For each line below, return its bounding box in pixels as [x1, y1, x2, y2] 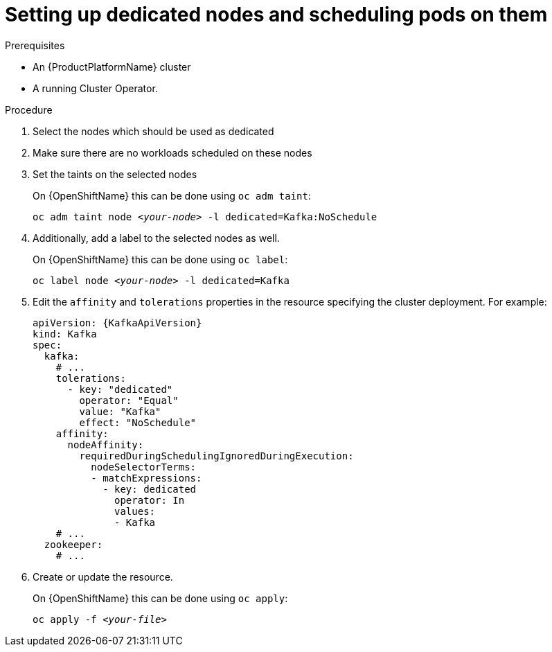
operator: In [114, 494, 185, 506]
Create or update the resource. [33, 570, 173, 583]
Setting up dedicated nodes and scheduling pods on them [5, 3, 548, 26]
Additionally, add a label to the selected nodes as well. [33, 231, 280, 244]
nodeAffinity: [67, 439, 144, 450]
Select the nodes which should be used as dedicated [33, 125, 274, 137]
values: [114, 505, 156, 517]
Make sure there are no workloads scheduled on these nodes [33, 146, 312, 159]
